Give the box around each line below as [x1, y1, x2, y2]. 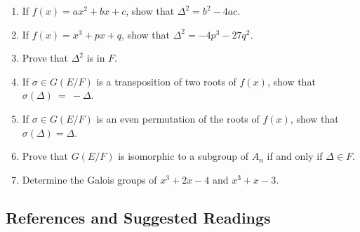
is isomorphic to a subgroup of [118, 149, 248, 163]
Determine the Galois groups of [22, 172, 157, 186]
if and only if [267, 149, 323, 163]
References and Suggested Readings [6, 206, 271, 228]
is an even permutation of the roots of [96, 111, 260, 125]
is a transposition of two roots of [96, 74, 236, 88]
